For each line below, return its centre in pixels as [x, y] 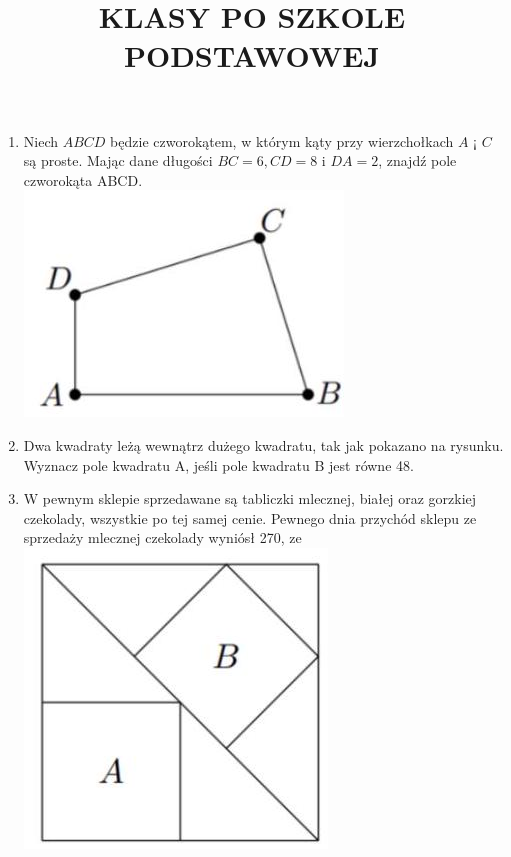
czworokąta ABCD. [83, 179]
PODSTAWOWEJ [252, 55]
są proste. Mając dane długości [118, 160]
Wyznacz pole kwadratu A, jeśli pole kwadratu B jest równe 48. [218, 464]
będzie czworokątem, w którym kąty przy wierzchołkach [282, 140]
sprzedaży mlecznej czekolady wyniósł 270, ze [162, 537]
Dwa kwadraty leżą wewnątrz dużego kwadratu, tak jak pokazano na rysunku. [263, 444]
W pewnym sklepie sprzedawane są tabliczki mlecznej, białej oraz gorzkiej [250, 498]
